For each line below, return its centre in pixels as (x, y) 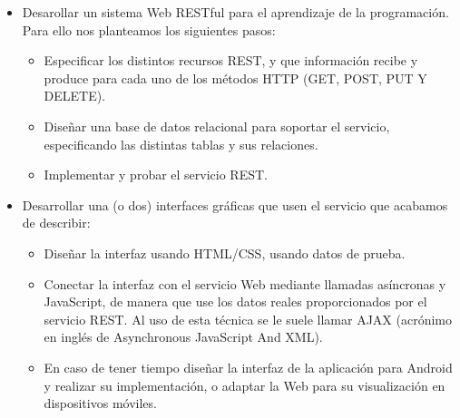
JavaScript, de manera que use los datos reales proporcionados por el (235, 301)
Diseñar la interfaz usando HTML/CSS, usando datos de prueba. (225, 253)
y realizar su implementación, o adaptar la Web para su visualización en (245, 385)
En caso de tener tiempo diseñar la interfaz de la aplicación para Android (248, 367)
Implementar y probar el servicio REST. (156, 175)
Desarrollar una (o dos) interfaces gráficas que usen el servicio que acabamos (235, 204)
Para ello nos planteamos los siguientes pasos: (149, 29)
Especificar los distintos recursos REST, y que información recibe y (231, 60)
